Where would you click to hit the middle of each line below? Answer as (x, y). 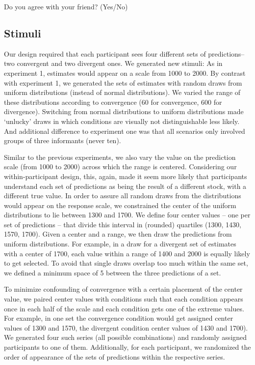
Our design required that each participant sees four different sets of (105, 53)
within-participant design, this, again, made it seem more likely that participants (126, 176)
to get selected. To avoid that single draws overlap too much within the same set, (126, 263)
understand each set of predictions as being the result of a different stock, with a (125, 186)
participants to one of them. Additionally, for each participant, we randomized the (127, 347)
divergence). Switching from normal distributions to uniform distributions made (124, 111)
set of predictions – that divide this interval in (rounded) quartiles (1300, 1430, (123, 224)
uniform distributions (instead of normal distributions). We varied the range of (122, 92)
